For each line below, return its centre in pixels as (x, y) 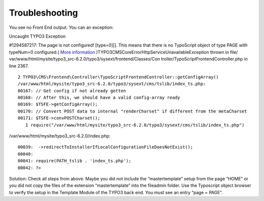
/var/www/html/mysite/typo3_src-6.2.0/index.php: (60, 136)
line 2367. (19, 66)
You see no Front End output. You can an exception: (61, 27)
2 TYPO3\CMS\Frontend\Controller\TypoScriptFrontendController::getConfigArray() (118, 77)
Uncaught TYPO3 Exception (37, 36)
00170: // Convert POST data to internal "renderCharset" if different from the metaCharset (132, 111)
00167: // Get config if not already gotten (72, 91)
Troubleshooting (44, 13)
